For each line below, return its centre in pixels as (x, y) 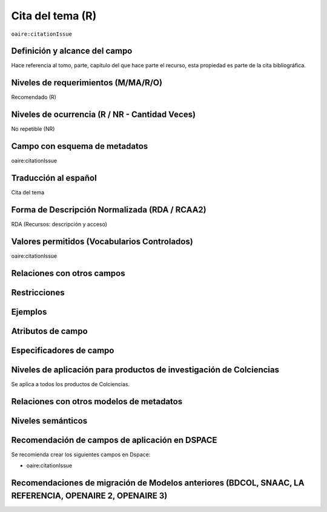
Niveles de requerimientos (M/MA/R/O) (87, 83)
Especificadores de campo (63, 350)
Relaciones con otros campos (68, 273)
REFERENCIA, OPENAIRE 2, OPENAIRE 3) (89, 495)
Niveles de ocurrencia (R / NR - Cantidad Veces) (104, 115)
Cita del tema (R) (54, 16)
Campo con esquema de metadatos (80, 146)
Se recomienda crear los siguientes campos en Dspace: (81, 455)
